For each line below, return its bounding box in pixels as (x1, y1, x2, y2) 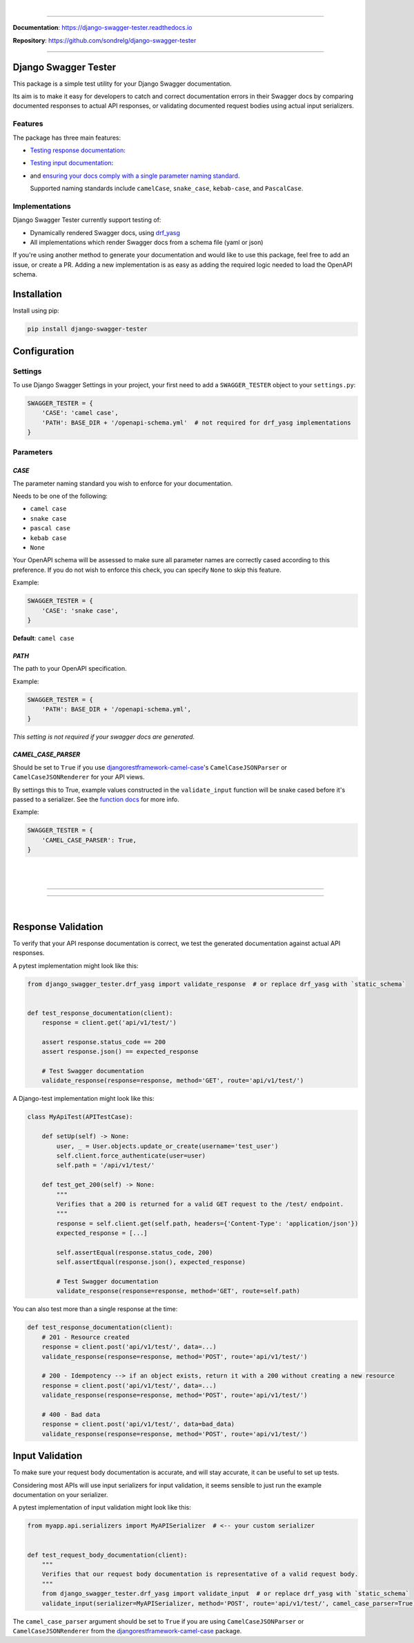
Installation (12, 288, 62, 300)
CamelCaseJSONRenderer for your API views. (12, 773, 145, 781)
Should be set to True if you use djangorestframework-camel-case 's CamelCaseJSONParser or (12, 763, 288, 771)
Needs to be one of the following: (12, 492, 108, 500)
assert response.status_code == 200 (41, 1038, 166, 1046)
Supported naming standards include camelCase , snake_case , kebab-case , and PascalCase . (30, 184, 304, 193)
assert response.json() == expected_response (41, 1048, 199, 1056)
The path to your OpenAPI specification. (12, 665, 127, 673)
